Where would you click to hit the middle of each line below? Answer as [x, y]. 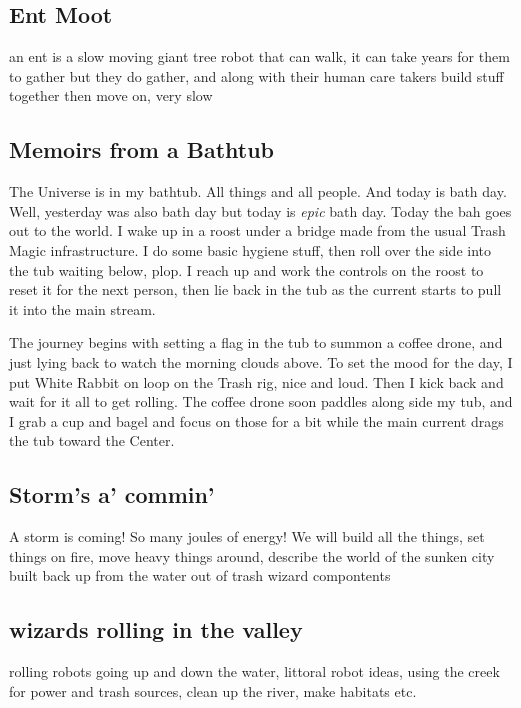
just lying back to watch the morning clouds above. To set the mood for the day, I [261, 361]
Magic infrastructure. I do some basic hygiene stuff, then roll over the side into [250, 249]
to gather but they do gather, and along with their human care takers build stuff [256, 75]
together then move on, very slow [111, 95]
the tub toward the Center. [92, 440]
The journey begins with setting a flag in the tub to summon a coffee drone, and [256, 342]
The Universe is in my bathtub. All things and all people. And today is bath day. [258, 191]
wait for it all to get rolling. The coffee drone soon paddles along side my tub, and [261, 401]
